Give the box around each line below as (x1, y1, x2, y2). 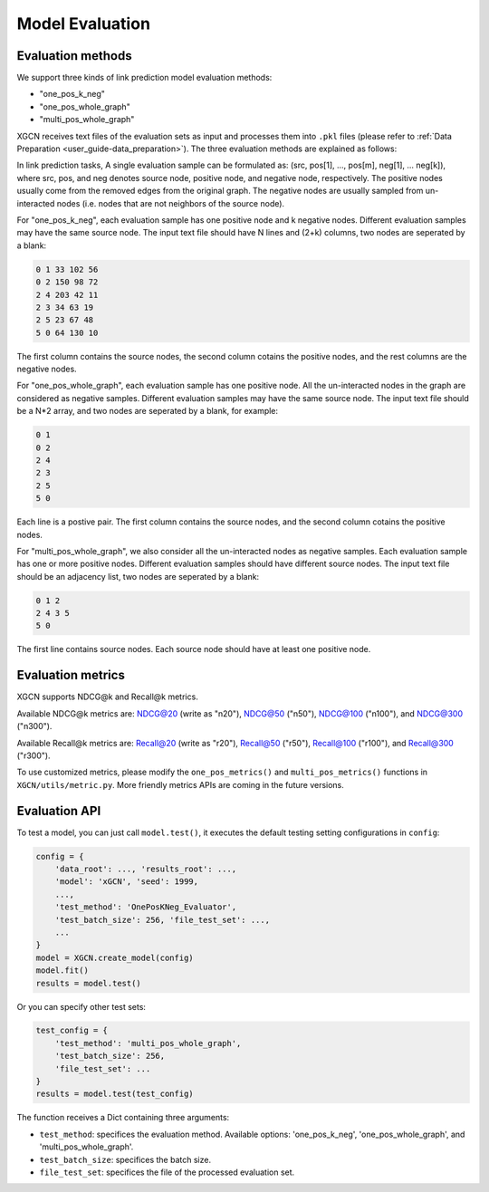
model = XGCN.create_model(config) (35, 952, 194, 963)
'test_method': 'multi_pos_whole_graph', (54, 1038, 242, 1048)
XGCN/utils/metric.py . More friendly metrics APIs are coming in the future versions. (16, 779, 344, 790)
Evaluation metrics (16, 668, 126, 683)
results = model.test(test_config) (35, 1089, 194, 1100)
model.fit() (35, 966, 90, 976)
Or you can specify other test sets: (16, 1001, 147, 1012)
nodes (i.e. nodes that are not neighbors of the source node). (56, 197, 285, 208)
